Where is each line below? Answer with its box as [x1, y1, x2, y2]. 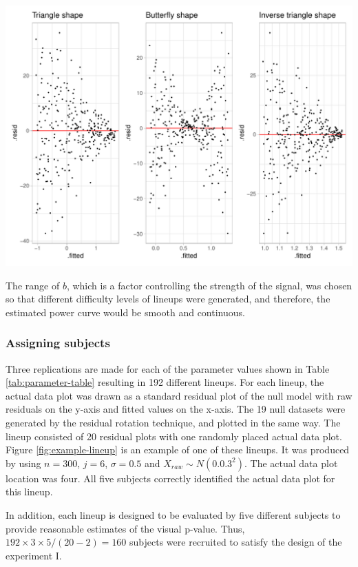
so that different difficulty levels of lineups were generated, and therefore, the [6, 291, 330, 306]
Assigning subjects [6, 334, 110, 351]
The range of [6, 278, 60, 292]
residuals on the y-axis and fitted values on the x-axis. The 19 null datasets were [6, 402, 346, 416]
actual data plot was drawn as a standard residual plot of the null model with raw [6, 388, 352, 402]
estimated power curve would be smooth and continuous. [6, 305, 245, 319]
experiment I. [6, 548, 62, 562]
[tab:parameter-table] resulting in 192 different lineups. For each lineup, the [6, 375, 324, 389]
